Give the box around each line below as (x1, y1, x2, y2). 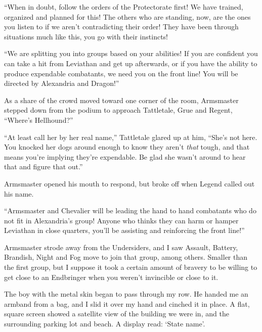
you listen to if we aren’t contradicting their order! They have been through (4, 21, 239, 32)
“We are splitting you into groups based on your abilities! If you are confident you (4, 48, 258, 59)
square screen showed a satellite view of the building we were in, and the (4, 308, 229, 319)
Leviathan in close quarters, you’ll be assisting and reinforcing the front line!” (4, 225, 245, 235)
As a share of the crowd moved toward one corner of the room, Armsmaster (4, 94, 239, 105)
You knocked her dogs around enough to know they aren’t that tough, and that (4, 141, 250, 152)
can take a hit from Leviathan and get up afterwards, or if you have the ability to (4, 58, 257, 68)
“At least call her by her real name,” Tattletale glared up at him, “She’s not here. (4, 131, 257, 142)
